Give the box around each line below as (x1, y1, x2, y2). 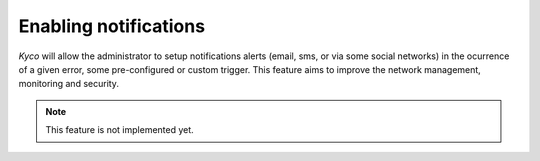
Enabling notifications (18, 15, 205, 37)
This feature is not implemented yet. (45, 124, 194, 136)
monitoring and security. (18, 78, 120, 90)
